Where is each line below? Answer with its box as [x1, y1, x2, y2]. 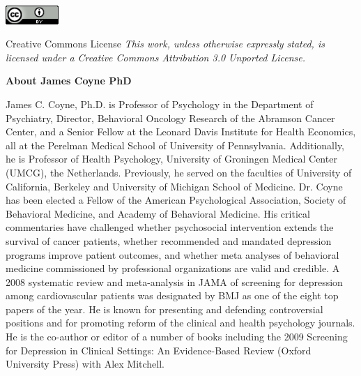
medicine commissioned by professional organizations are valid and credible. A [6, 261, 340, 276]
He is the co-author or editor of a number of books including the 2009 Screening [6, 329, 348, 344]
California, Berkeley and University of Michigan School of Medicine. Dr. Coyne [6, 179, 343, 193]
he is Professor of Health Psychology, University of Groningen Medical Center [6, 151, 337, 166]
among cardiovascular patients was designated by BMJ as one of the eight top [6, 288, 339, 303]
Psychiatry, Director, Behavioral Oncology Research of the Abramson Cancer [6, 110, 335, 125]
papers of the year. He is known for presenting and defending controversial [6, 301, 323, 316]
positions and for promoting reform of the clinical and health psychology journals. [6, 315, 355, 330]
